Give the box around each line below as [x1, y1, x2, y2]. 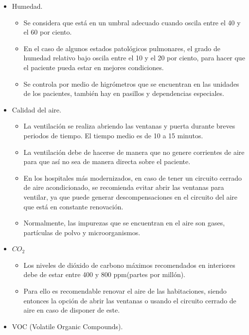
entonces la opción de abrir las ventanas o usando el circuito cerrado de [23, 295, 236, 305]
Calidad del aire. [12, 104, 61, 114]
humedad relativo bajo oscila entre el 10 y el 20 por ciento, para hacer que [23, 53, 245, 63]
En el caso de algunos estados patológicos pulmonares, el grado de [23, 43, 220, 53]
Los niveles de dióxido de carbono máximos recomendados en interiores [23, 260, 235, 270]
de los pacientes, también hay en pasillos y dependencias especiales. [23, 88, 224, 98]
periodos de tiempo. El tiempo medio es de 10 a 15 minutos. [23, 130, 203, 140]
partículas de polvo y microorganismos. [23, 227, 141, 237]
